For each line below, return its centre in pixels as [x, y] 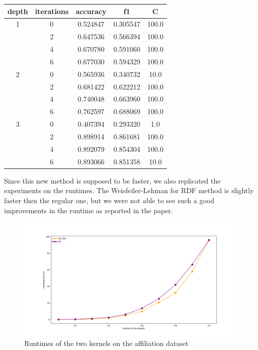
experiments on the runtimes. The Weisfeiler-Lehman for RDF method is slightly [129, 190]
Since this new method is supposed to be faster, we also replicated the [112, 180]
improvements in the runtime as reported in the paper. [89, 210]
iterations [52, 11]
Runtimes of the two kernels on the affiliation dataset [106, 343]
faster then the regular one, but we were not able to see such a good [109, 200]
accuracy [91, 11]
